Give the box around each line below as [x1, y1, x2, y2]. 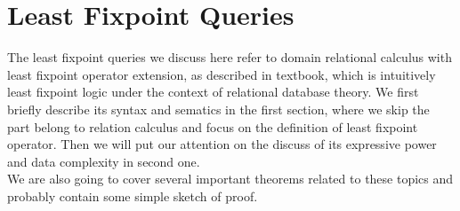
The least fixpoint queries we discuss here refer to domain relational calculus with [7, 48, 452, 66]
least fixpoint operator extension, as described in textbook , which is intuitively [7, 65, 436, 83]
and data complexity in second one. [7, 152, 200, 170]
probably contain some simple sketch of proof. [7, 186, 258, 205]
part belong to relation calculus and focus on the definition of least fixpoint [7, 117, 418, 136]
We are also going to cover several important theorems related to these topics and [7, 169, 454, 188]
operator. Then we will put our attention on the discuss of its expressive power [7, 135, 437, 153]
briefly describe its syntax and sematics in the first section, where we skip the [7, 99, 430, 118]
